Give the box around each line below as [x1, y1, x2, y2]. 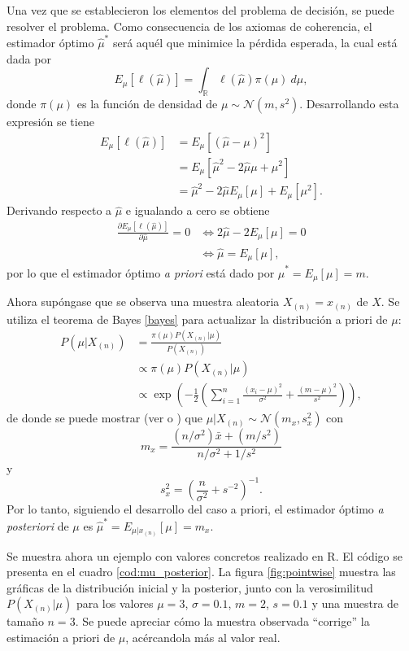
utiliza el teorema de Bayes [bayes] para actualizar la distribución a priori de [7, 310, 388, 327]
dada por [7, 50, 51, 67]
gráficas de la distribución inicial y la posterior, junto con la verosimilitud [7, 579, 373, 596]
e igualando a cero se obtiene [125, 202, 270, 219]
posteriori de [7, 517, 69, 534]
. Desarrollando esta [299, 94, 399, 111]
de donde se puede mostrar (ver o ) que [7, 409, 202, 426]
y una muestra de [311, 595, 399, 612]
